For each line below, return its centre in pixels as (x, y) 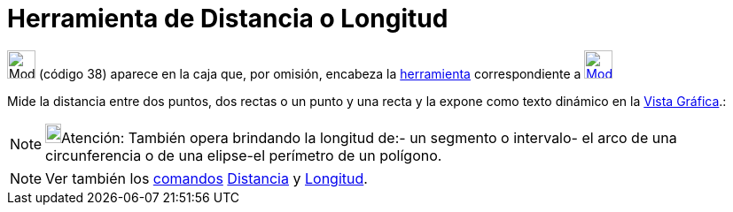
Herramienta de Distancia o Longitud (228, 19)
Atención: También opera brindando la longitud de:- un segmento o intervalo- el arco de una (369, 137)
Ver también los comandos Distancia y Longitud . (207, 178)
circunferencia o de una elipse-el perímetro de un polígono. (244, 155)
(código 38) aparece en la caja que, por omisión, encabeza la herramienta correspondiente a (310, 73)
